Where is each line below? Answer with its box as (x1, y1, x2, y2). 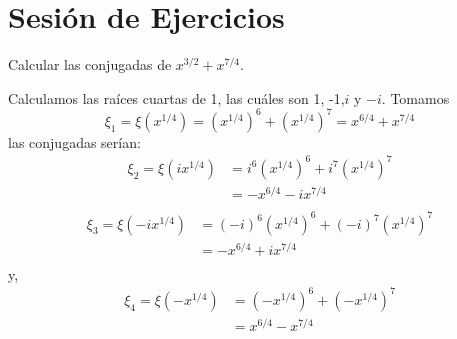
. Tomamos (381, 87, 450, 108)
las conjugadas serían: (8, 131, 141, 152)
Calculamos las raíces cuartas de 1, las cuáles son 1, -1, (8, 87, 345, 108)
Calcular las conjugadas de (8, 54, 172, 75)
